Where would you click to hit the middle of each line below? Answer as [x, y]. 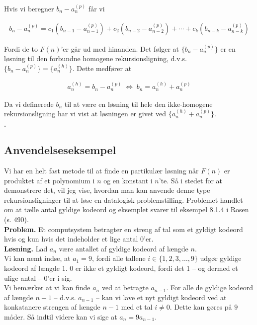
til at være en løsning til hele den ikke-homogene [138, 104]
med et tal [137, 307]
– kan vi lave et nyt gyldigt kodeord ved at [161, 297]
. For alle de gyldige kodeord [210, 287]
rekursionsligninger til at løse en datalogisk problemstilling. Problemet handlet [124, 200]
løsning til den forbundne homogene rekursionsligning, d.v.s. [96, 58]
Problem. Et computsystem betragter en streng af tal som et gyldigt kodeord [124, 229]
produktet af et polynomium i [49, 180]
